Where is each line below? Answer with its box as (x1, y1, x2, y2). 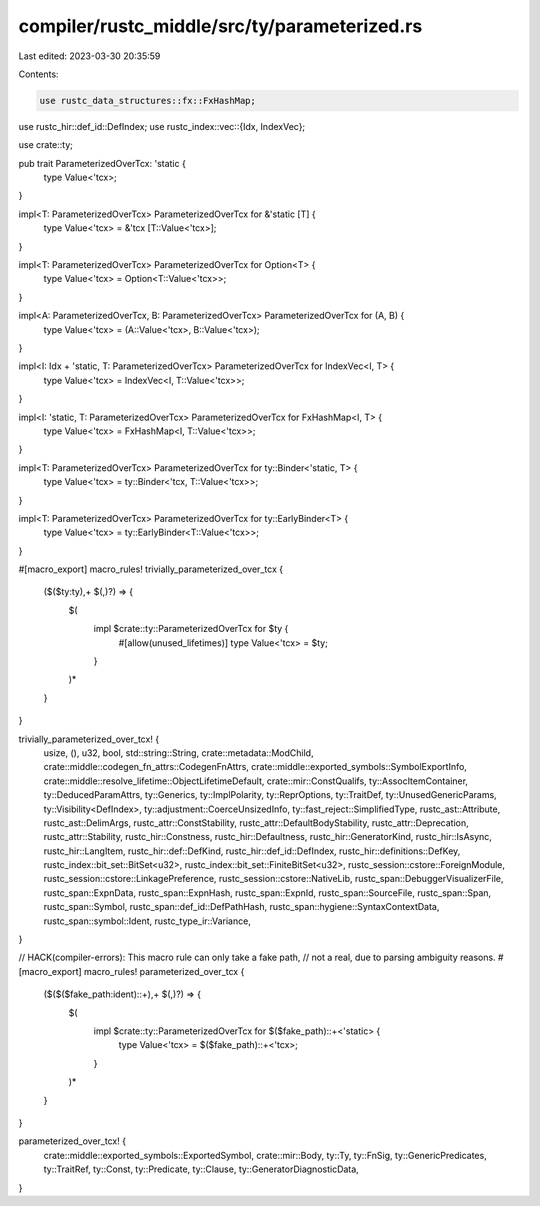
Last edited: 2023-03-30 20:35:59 (18, 50, 161, 62)
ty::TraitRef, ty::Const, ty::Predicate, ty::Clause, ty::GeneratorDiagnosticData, (43, 1163, 359, 1175)
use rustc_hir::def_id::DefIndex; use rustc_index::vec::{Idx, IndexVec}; (18, 120, 306, 132)
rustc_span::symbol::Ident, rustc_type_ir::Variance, (43, 915, 252, 927)
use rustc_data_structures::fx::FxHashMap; (39, 95, 257, 106)
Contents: (18, 68, 59, 80)
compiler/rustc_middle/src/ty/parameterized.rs (18, 15, 423, 37)
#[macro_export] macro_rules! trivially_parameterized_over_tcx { (18, 563, 284, 575)
